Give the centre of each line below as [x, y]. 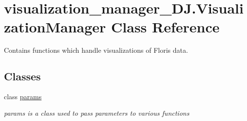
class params [23, 97]
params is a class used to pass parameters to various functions [97, 113]
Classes [22, 76]
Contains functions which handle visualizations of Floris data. [96, 50]
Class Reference [165, 27]
